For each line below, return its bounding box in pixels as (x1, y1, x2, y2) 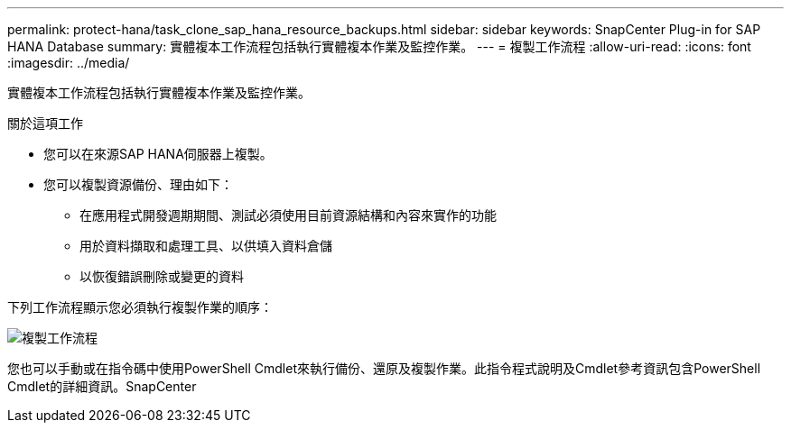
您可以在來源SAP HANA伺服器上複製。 (43, 146, 273, 161)
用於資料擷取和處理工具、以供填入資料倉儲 (79, 238, 332, 253)
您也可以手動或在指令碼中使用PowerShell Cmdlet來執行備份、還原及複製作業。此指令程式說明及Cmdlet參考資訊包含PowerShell (7, 361, 761, 376)
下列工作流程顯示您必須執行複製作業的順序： (7, 299, 273, 315)
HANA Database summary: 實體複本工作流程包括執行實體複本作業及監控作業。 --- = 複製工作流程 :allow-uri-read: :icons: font (7, 39, 751, 54)
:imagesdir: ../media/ (7, 55, 130, 70)
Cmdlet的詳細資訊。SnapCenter (7, 379, 197, 394)
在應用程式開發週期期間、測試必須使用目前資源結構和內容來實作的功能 (79, 207, 497, 223)
